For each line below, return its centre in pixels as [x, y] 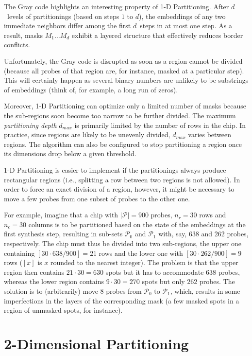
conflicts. [17, 44]
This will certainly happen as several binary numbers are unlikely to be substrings [126, 80]
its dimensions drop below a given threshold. [70, 153]
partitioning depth [30, 125]
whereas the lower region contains [54, 281]
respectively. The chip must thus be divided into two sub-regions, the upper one [123, 243]
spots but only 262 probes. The [188, 281]
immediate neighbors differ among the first [67, 26]
